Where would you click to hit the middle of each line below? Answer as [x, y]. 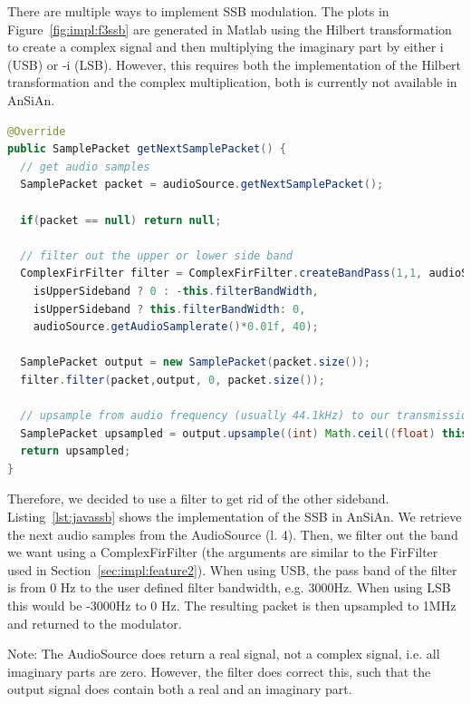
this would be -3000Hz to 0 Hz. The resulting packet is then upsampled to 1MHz [232, 605]
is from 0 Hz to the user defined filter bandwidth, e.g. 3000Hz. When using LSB [229, 587]
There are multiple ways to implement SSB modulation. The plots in [198, 11]
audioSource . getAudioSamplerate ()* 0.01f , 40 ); [176, 327]
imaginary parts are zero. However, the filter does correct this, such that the [219, 671]
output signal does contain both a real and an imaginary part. [180, 689]
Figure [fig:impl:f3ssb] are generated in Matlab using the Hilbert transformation [230, 29]
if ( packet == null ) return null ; [121, 220]
